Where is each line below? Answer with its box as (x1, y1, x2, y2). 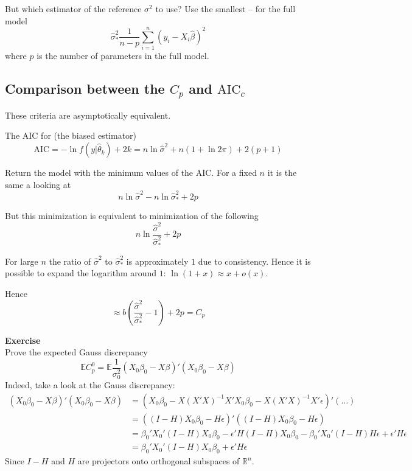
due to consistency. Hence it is (198, 254, 311, 267)
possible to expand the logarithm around (5, 267, 157, 279)
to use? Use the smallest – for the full (155, 2, 296, 15)
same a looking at (5, 178, 71, 190)
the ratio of (49, 254, 91, 267)
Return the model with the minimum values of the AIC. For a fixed (5, 166, 257, 179)
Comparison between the (5, 79, 165, 98)
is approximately (126, 254, 189, 267)
